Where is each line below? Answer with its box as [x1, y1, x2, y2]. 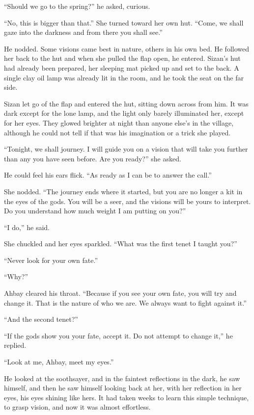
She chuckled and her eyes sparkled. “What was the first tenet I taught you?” [4, 238, 237, 249]
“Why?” [4, 271, 28, 282]
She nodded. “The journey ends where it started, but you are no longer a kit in [4, 186, 243, 196]
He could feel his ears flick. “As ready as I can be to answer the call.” [4, 170, 212, 180]
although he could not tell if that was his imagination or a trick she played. [4, 127, 231, 137]
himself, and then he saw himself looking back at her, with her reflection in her [4, 383, 242, 393]
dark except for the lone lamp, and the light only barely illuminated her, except [4, 108, 244, 118]
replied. [4, 340, 27, 350]
